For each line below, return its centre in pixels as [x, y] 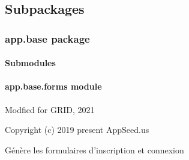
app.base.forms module [53, 86]
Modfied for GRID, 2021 [50, 109]
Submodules [30, 63]
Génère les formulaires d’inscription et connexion [94, 149]
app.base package [47, 38]
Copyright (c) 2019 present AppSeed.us [77, 130]
